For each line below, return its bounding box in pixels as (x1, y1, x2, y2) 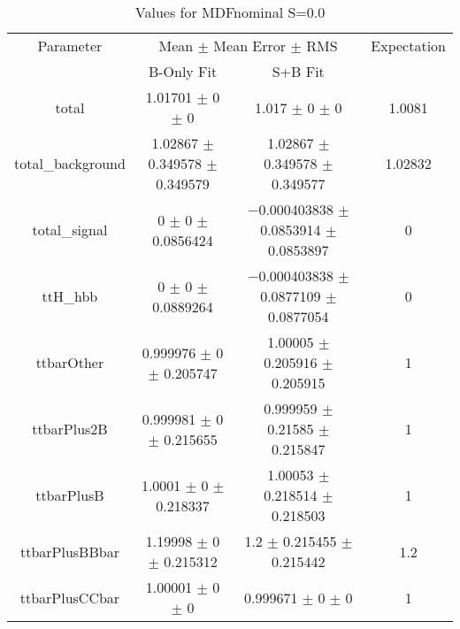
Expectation (371, 35, 446, 56)
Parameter (37, 35, 103, 56)
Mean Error (213, 35, 287, 56)
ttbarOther (35, 352, 104, 372)
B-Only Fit (148, 61, 218, 81)
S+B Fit (272, 61, 325, 81)
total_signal (32, 219, 108, 240)
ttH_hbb (42, 286, 98, 306)
